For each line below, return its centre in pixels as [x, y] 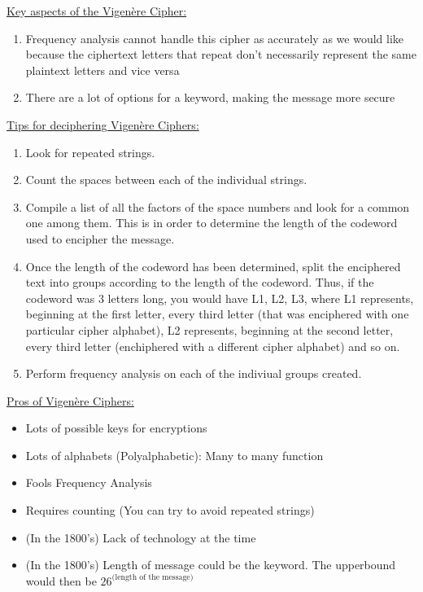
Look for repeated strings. [90, 152]
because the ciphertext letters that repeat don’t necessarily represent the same [221, 54]
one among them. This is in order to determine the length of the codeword [211, 223]
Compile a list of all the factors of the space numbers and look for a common [218, 206]
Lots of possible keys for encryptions [116, 428]
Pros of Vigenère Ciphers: [70, 400]
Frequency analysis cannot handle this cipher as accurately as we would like [215, 38]
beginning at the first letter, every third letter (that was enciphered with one [217, 314]
